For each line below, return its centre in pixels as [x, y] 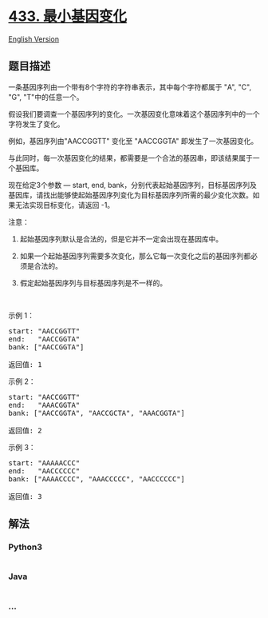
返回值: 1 [25, 364]
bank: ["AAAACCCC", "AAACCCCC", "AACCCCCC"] [97, 479]
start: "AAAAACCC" [44, 463]
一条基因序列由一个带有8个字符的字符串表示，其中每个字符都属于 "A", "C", [130, 87]
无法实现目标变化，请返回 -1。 [65, 205]
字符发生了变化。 [36, 124]
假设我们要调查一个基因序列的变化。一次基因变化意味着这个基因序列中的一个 [134, 114]
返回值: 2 [25, 430]
